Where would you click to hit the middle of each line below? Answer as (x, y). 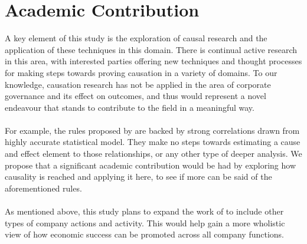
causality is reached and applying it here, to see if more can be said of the (138, 177)
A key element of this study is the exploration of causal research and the (136, 38)
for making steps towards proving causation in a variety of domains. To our (141, 72)
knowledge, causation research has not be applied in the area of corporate (138, 84)
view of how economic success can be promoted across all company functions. (144, 234)
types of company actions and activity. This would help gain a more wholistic (145, 222)
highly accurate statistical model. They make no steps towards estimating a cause (153, 142)
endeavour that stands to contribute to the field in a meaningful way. (130, 107)
